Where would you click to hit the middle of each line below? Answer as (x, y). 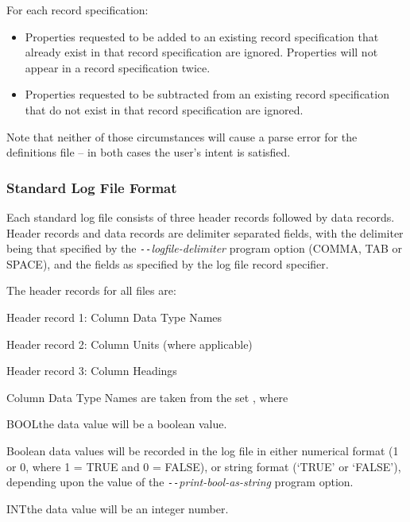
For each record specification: (77, 10)
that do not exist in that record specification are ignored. (164, 109)
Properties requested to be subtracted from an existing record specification (207, 94)
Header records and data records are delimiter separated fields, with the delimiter (205, 232)
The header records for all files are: (91, 290)
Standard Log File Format (92, 187)
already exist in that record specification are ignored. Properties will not (201, 52)
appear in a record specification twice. (118, 67)
